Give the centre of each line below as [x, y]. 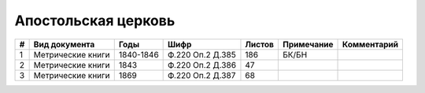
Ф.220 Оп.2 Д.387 [202, 75]
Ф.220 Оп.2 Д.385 [202, 54]
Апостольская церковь [95, 20]
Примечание [308, 44]
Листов [260, 44]
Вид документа [64, 44]
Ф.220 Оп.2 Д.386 [202, 65]
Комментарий [371, 44]
